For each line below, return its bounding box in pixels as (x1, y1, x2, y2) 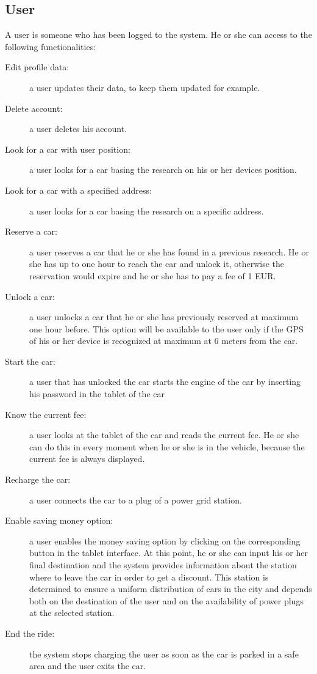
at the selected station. (29, 606, 115, 619)
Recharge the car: (5, 473, 71, 486)
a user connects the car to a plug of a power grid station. (29, 493, 242, 506)
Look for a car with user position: (5, 142, 130, 155)
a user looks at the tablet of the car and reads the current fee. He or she (29, 428, 299, 441)
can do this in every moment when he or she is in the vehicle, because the (29, 440, 305, 453)
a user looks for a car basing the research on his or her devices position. (29, 163, 297, 176)
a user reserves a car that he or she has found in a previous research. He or (29, 245, 309, 258)
